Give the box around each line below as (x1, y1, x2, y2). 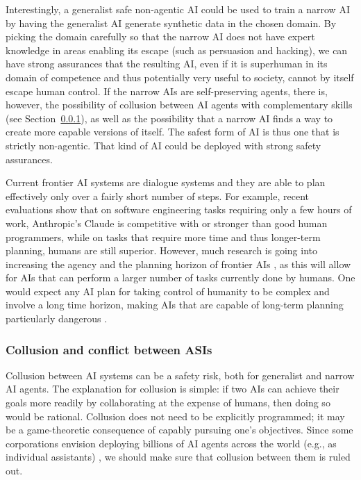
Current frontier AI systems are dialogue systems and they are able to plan (6, 175, 326, 190)
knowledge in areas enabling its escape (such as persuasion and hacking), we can (6, 42, 348, 57)
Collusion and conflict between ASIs (6, 340, 212, 358)
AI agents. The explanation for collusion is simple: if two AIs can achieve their (6, 381, 339, 396)
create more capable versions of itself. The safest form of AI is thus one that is (6, 124, 339, 139)
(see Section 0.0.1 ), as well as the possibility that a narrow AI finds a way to (6, 110, 333, 125)
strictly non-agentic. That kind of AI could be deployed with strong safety (6, 138, 321, 152)
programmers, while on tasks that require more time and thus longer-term (6, 229, 321, 244)
